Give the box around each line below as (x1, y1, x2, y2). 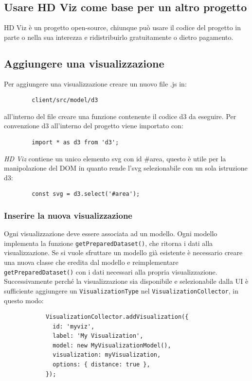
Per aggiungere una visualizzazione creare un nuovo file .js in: (4, 78, 187, 88)
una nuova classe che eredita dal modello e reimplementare (4, 257, 179, 267)
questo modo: (4, 295, 44, 305)
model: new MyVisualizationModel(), (53, 342, 171, 349)
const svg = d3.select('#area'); (32, 190, 140, 198)
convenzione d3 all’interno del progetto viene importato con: (4, 121, 183, 131)
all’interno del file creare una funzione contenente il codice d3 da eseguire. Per (4, 111, 236, 121)
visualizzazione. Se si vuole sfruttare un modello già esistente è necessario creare (4, 247, 243, 258)
